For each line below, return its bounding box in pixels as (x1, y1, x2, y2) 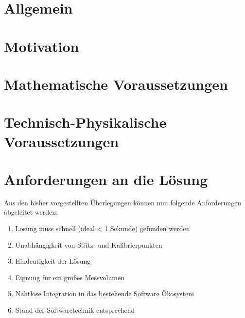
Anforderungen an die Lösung (4, 169, 208, 189)
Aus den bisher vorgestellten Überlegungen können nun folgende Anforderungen (4, 197, 242, 207)
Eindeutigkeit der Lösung (15, 256, 91, 266)
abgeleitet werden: (4, 207, 58, 217)
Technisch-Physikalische (4, 112, 167, 132)
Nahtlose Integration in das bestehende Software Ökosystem (15, 288, 194, 299)
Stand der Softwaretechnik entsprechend (15, 304, 135, 315)
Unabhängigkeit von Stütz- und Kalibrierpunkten (15, 239, 162, 250)
